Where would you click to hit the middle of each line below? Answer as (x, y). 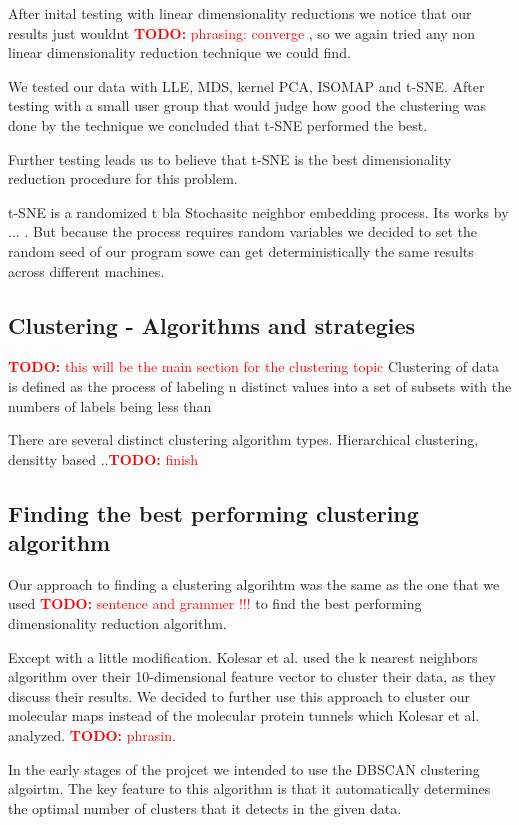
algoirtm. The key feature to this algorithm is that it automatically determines (249, 788)
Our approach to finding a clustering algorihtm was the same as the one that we (254, 583)
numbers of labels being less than (110, 405)
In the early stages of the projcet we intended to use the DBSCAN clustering (244, 768)
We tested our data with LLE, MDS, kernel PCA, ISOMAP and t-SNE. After (246, 85)
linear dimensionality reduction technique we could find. (179, 52)
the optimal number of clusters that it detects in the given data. (205, 807)
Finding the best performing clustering (213, 512)
